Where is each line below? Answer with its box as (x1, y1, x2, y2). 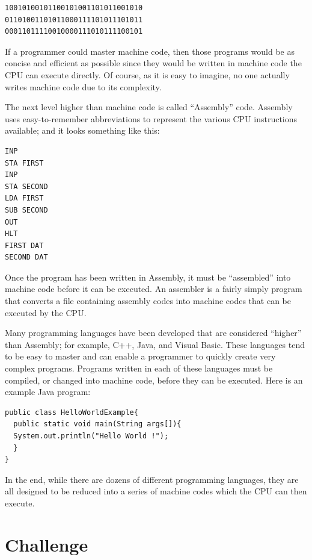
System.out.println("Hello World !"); (13, 432, 169, 440)
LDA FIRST (5, 194, 44, 203)
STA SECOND (5, 182, 48, 191)
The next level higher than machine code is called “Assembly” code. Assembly (5, 101, 293, 113)
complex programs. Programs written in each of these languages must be (5, 362, 273, 375)
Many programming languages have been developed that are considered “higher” (5, 326, 302, 339)
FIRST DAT (5, 241, 44, 250)
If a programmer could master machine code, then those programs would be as (5, 45, 295, 57)
